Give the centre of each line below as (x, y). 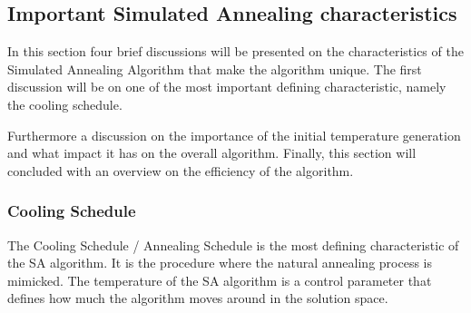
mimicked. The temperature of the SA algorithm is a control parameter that (220, 280)
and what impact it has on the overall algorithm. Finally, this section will (212, 153)
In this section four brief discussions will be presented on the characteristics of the (235, 51)
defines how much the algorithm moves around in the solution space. (198, 298)
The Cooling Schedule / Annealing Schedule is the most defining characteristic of (233, 245)
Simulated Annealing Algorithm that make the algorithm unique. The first (215, 68)
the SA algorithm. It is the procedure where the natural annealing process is (220, 263)
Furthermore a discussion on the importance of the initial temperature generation (234, 135)
